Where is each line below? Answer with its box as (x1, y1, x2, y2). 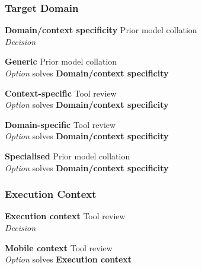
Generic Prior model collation (5, 55, 117, 68)
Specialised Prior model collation (5, 149, 130, 162)
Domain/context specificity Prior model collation (5, 24, 197, 36)
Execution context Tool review (5, 210, 126, 222)
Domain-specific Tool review (5, 118, 116, 130)
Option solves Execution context (5, 253, 132, 265)
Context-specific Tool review (5, 87, 117, 99)
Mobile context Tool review (5, 241, 113, 254)
